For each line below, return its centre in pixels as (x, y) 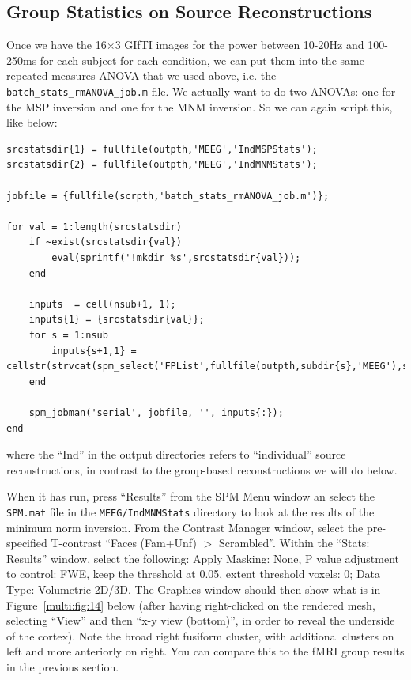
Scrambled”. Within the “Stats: (294, 543)
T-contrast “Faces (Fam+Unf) (124, 543)
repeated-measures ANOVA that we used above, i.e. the (141, 76)
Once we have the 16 (57, 45)
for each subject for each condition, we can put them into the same (202, 60)
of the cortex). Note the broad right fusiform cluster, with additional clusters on (200, 635)
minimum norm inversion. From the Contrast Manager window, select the (185, 527)
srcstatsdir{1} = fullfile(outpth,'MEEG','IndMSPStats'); (162, 149)
